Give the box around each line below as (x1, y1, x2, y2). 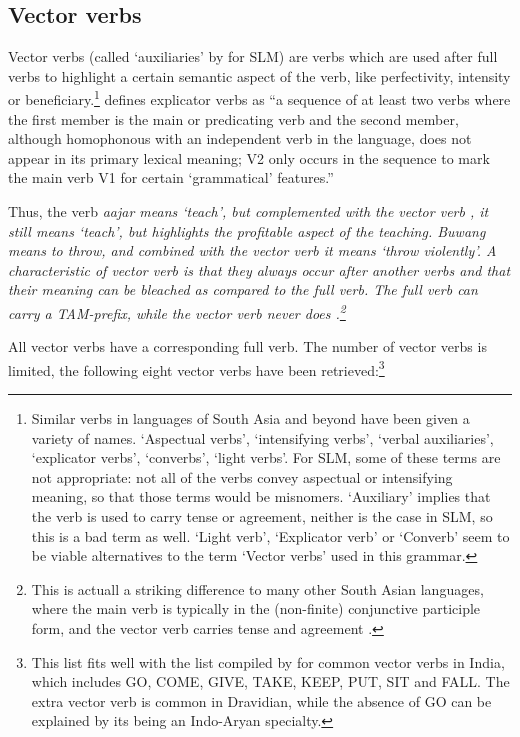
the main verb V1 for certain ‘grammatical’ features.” (8, 167, 334, 188)
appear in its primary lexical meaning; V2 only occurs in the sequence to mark (8, 147, 490, 168)
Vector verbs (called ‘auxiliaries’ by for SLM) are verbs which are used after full (8, 46, 498, 67)
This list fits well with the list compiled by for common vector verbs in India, (31, 651, 505, 672)
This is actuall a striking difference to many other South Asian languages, (31, 578, 484, 599)
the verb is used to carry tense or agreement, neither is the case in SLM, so (31, 506, 493, 527)
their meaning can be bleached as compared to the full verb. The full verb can (8, 279, 478, 300)
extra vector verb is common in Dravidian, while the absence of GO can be (31, 690, 492, 711)
